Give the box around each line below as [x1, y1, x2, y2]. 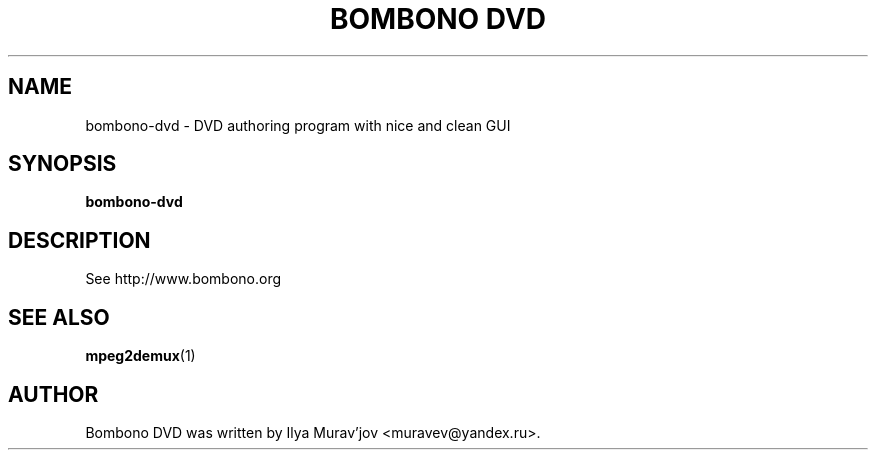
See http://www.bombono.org [85, 270, 282, 288]
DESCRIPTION [8, 227, 151, 253]
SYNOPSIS [8, 151, 117, 177]
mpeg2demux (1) [85, 347, 196, 365]
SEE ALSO [8, 304, 110, 330]
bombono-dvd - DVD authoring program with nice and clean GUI [85, 116, 511, 134]
